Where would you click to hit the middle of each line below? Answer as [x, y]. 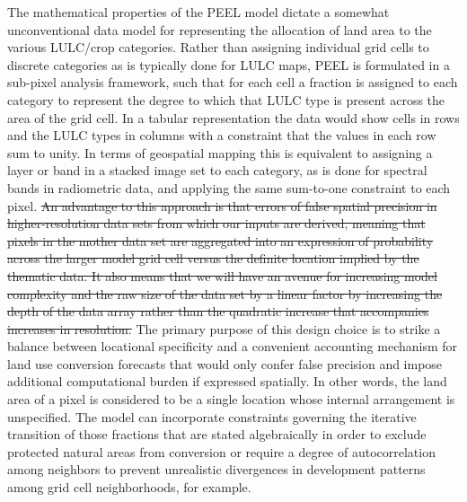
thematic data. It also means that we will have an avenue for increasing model [222, 275]
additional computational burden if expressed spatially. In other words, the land [227, 381]
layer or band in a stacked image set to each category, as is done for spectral [217, 170]
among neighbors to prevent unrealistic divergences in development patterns [216, 469]
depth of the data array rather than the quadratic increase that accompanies [218, 311]
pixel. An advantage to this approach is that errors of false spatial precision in [222, 205]
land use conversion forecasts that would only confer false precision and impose [225, 363]
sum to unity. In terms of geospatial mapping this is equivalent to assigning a [220, 152]
